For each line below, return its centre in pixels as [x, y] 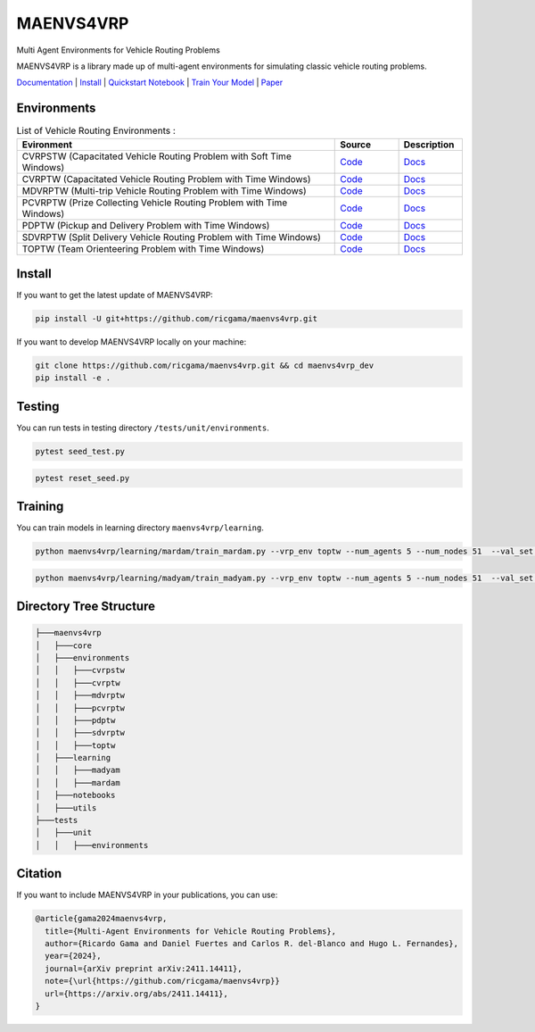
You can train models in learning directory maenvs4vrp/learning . [140, 528]
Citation [39, 874]
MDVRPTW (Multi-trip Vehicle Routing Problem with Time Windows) [164, 190]
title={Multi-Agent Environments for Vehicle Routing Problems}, [191, 931]
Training [40, 506]
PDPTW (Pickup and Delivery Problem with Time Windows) [146, 225]
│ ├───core [64, 645]
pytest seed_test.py [80, 451]
